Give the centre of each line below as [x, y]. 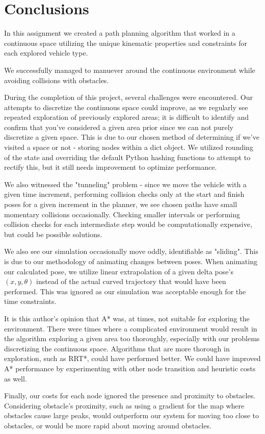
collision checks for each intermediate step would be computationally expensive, [128, 224]
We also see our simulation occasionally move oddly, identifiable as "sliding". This [131, 251]
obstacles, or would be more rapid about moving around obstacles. [108, 425]
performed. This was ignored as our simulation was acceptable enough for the [125, 291]
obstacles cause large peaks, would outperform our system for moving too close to [132, 415]
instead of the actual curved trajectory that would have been [131, 281]
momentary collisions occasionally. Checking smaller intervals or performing [122, 214]
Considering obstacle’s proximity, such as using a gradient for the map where [124, 405]
